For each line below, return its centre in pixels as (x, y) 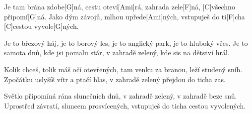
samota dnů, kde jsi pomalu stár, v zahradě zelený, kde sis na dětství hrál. (117, 53)
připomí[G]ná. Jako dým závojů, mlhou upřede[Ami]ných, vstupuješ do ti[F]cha (125, 16)
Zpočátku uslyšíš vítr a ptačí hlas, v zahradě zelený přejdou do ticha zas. (115, 79)
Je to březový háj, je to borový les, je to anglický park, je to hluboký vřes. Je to (126, 43)
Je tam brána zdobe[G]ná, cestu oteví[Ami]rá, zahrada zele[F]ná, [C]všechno (120, 6)
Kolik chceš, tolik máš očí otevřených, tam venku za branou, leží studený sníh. (123, 69)
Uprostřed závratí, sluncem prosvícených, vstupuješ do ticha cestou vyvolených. (125, 105)
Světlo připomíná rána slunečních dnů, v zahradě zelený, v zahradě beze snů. (121, 96)
